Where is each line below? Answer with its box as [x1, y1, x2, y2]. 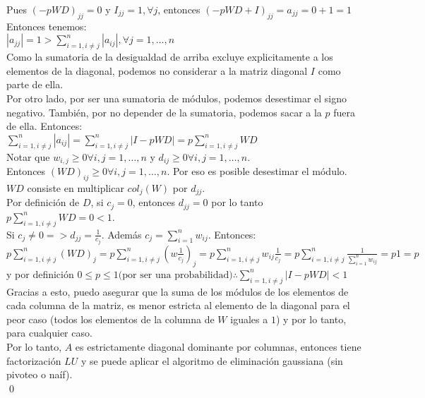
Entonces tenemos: [6, 18, 87, 33]
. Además [101, 227, 142, 241]
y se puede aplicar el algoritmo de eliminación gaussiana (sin [80, 353, 343, 368]
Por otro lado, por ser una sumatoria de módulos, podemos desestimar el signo [6, 90, 347, 105]
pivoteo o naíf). [6, 367, 73, 382]
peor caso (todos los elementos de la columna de [6, 311, 215, 326]
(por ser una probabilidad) [118, 270, 233, 280]
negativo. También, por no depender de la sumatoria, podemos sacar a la [6, 104, 322, 119]
